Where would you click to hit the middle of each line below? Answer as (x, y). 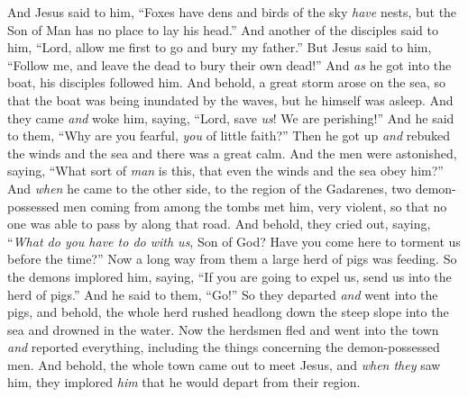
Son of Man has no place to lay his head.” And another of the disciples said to (223, 29)
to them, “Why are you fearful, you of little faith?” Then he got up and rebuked (229, 135)
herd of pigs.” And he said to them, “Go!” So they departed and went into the (223, 294)
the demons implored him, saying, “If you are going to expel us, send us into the (229, 276)
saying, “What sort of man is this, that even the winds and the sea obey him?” (225, 171)
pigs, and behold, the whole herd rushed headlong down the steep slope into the (228, 312)
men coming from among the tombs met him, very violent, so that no (255, 206)
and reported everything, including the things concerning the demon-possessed (224, 347)
